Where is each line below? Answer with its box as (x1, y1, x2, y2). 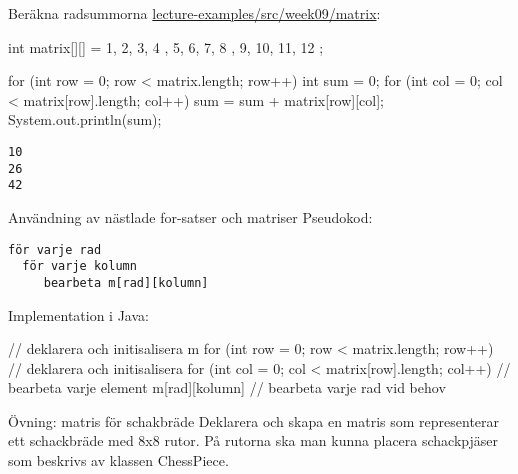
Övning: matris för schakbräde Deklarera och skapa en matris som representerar (8, 410, 500, 431)
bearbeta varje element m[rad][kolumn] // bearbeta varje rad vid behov (8, 377, 446, 398)
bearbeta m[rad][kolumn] (43, 275, 209, 290)
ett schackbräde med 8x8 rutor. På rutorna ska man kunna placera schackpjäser (8, 430, 498, 451)
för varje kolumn (22, 259, 137, 274)
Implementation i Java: (8, 304, 149, 325)
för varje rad (8, 242, 102, 257)
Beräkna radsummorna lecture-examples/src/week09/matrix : (8, 3, 381, 23)
